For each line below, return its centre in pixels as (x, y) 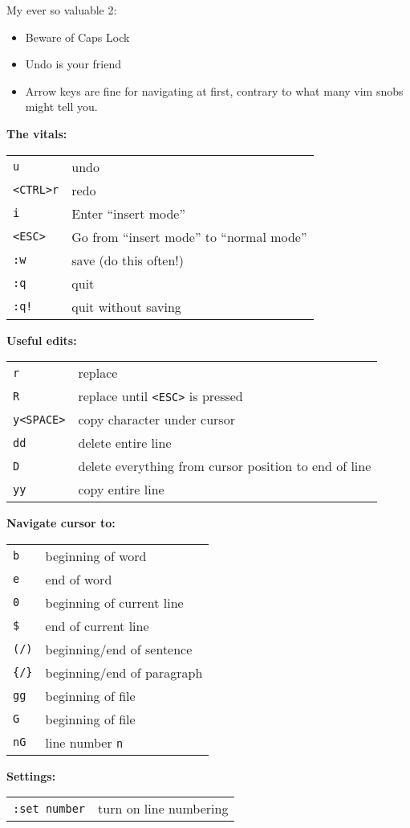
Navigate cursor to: (61, 523)
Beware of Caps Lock (77, 37)
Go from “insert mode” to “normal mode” (189, 236)
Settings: (31, 775)
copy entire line (121, 490)
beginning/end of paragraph (124, 672)
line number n (84, 742)
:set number (49, 808)
